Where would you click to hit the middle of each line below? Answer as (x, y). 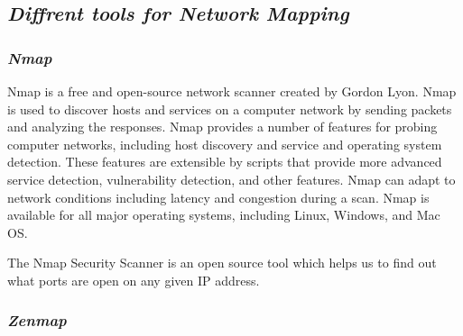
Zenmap (37, 320)
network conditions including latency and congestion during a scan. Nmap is (218, 197)
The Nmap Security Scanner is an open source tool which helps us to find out (222, 263)
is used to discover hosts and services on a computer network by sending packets (230, 109)
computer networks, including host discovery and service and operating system (225, 144)
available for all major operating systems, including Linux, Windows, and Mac (224, 215)
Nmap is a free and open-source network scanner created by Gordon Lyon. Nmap (232, 91)
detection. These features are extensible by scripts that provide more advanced (225, 162)
